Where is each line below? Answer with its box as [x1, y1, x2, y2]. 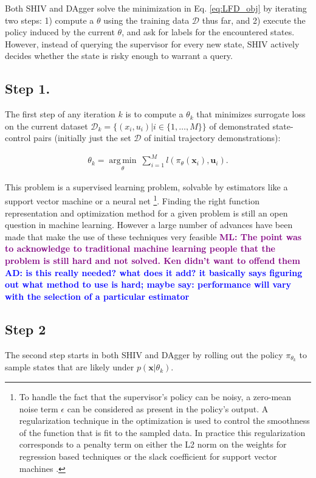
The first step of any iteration [5, 108, 115, 120]
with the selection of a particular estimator [5, 289, 190, 302]
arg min [109, 156, 137, 165]
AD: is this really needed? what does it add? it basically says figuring [5, 266, 303, 279]
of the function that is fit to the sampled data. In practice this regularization [19, 426, 306, 438]
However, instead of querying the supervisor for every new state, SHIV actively [5, 37, 300, 50]
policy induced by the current [5, 26, 115, 38]
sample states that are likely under [5, 361, 134, 373]
